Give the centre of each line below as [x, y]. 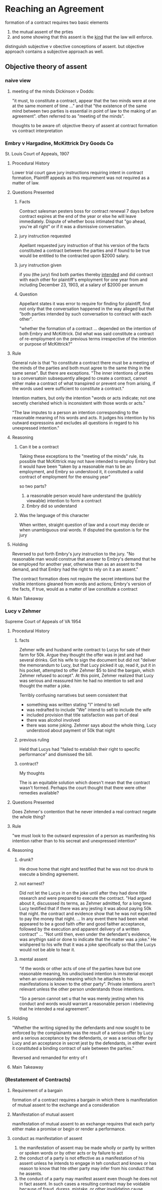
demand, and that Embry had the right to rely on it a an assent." [75, 569]
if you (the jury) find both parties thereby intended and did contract [86, 274]
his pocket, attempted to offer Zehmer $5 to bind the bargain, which [87, 670]
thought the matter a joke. [45, 686]
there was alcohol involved [53, 720]
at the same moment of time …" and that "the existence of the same [79, 106]
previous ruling [34, 740]
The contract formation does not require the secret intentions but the [81, 578]
